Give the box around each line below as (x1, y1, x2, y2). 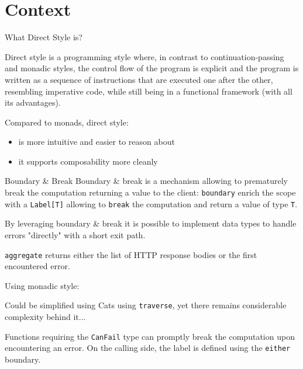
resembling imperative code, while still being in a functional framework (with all (5, 85, 292, 97)
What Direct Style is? (5, 31, 82, 43)
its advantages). (5, 96, 61, 109)
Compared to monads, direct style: (5, 116, 129, 128)
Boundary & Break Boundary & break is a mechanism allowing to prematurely (5, 175, 288, 187)
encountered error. (5, 260, 70, 272)
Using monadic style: (5, 279, 80, 291)
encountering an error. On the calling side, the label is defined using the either (5, 342, 291, 354)
